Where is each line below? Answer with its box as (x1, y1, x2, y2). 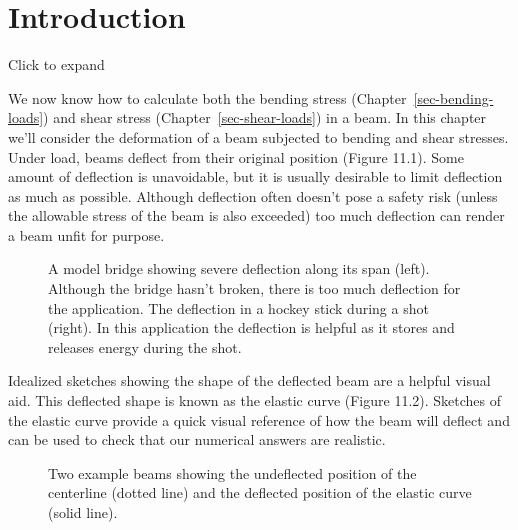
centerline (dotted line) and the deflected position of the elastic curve (48, 482, 472, 503)
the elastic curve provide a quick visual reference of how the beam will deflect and (8, 409, 510, 430)
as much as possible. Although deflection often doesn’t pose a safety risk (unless (8, 185, 498, 206)
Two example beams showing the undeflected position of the (48, 462, 417, 483)
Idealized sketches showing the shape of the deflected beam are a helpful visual (8, 370, 491, 391)
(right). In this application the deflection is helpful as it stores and (48, 317, 455, 338)
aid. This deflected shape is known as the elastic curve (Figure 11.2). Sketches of (8, 390, 502, 411)
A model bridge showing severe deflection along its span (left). (48, 258, 430, 279)
